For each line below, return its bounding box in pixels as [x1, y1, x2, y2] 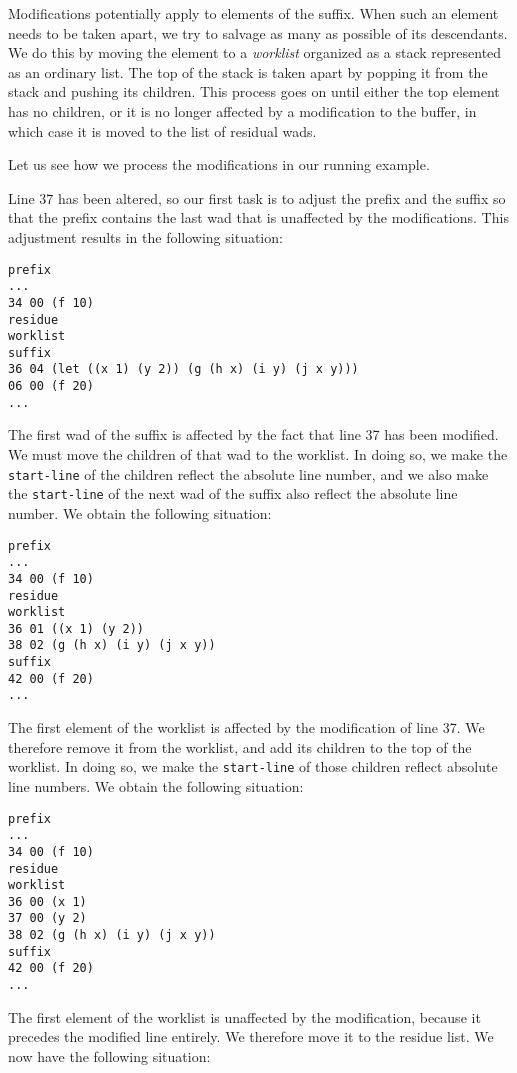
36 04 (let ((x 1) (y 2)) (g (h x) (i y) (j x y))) [8, 362, 359, 377]
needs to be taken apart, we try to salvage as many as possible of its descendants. [8, 22, 508, 43]
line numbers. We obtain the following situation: [8, 775, 304, 796]
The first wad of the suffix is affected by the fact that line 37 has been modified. [8, 424, 499, 445]
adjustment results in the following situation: [8, 226, 283, 247]
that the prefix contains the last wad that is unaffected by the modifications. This [8, 207, 509, 228]
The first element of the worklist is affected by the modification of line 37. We [8, 717, 485, 738]
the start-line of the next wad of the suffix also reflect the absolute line [8, 483, 458, 504]
